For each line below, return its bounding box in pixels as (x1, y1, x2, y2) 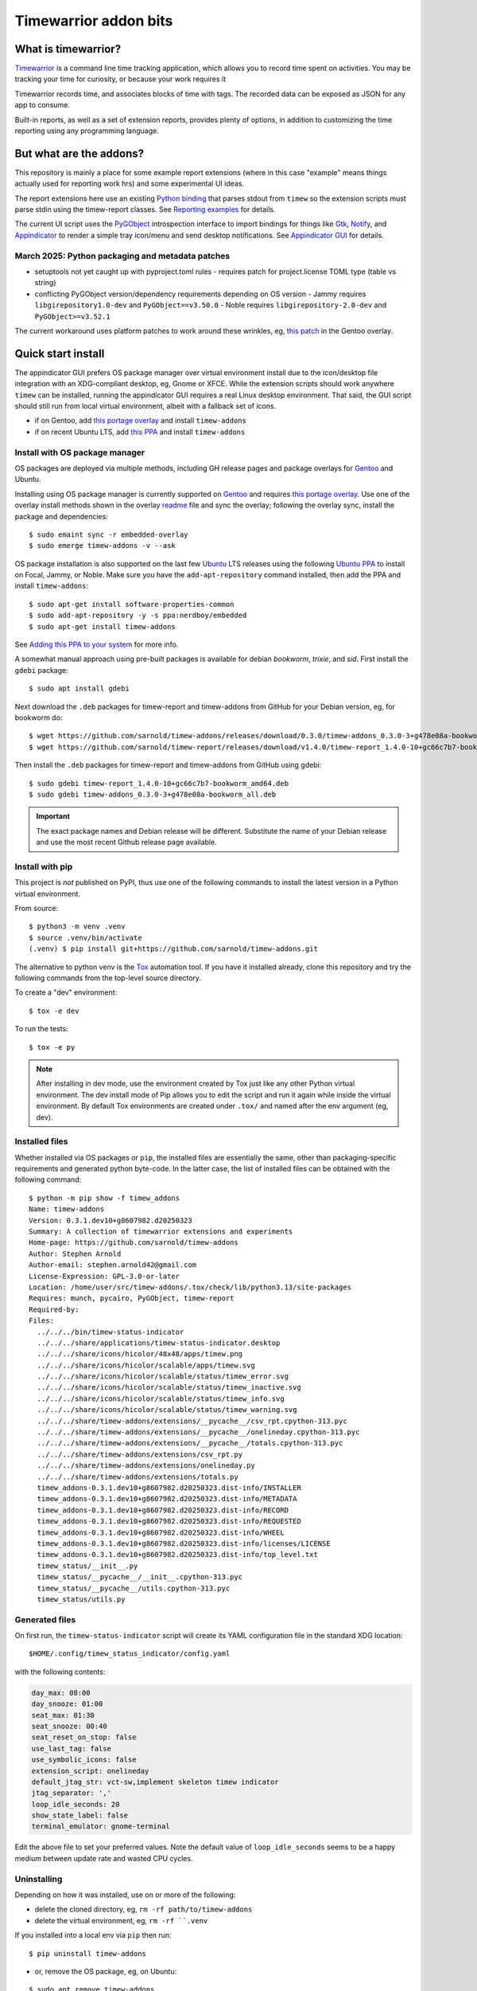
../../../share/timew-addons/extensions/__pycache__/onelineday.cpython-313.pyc (37, 1428, 360, 1437)
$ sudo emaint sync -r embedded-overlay (29, 530, 188, 539)
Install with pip (14, 861, 73, 872)
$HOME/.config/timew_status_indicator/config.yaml (29, 1649, 231, 1658)
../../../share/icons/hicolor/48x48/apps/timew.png (37, 1350, 242, 1359)
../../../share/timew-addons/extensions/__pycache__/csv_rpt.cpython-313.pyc (37, 1416, 347, 1426)
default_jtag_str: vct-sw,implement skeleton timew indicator (31, 1777, 279, 1786)
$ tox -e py (29, 1042, 76, 1051)
